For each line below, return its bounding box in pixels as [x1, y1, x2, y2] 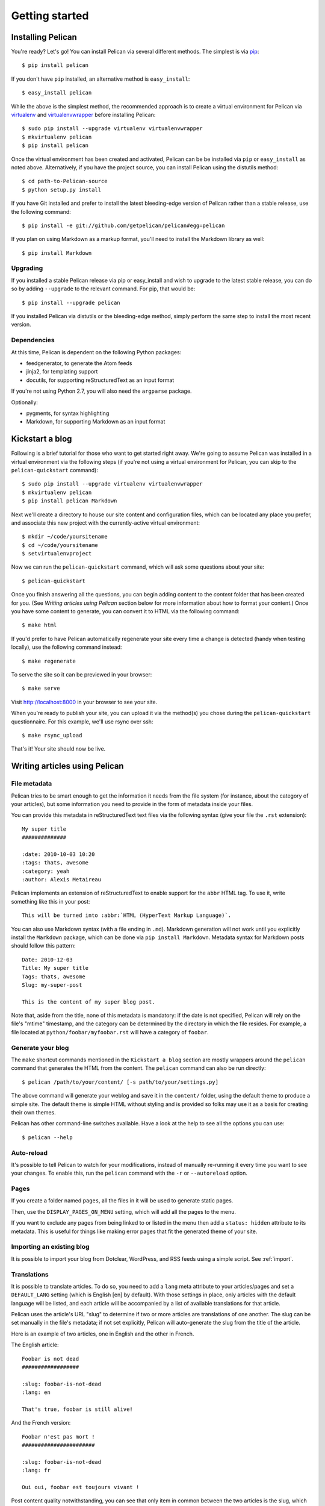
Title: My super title [22, 964, 89, 972]
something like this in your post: [11, 898, 90, 905]
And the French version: [11, 1419, 71, 1426]
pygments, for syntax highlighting [26, 410, 110, 417]
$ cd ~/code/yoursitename [22, 542, 99, 548]
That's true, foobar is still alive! [22, 1405, 134, 1413]
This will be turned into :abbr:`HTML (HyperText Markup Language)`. [22, 912, 232, 919]
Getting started [11, 9, 89, 22]
